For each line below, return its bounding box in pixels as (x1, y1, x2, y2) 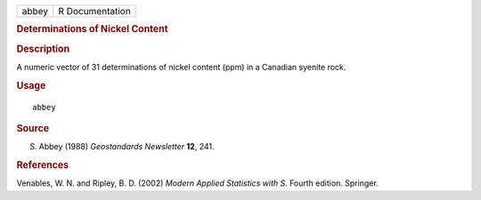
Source (16, 122, 50, 134)
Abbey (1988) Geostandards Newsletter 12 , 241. (38, 141, 215, 152)
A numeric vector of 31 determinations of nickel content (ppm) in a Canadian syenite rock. (16, 61, 346, 72)
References (16, 159, 69, 172)
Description (16, 43, 70, 55)
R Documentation (58, 5, 131, 17)
